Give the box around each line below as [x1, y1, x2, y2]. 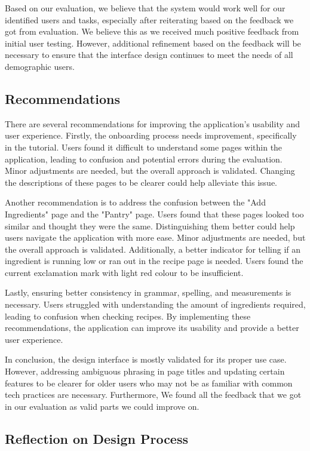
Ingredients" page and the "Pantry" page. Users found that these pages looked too [5, 207, 304, 220]
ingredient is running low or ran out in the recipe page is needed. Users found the [5, 254, 303, 267]
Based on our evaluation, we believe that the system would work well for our [5, 2, 286, 14]
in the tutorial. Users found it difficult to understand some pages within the [5, 140, 283, 153]
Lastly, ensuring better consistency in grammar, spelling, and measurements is [5, 286, 291, 299]
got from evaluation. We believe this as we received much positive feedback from [5, 25, 299, 38]
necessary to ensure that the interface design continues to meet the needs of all [5, 48, 293, 61]
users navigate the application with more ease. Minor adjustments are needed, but [5, 231, 306, 244]
